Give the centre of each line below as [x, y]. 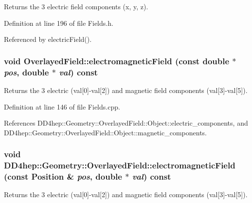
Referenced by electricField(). [48, 39]
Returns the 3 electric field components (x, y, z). [76, 6]
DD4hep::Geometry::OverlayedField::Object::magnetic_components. [105, 132]
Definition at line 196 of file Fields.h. [59, 23]
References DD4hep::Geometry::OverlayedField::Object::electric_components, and [126, 123]
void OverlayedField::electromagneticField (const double [117, 61]
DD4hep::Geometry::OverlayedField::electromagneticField [120, 165]
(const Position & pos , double [63, 176]
